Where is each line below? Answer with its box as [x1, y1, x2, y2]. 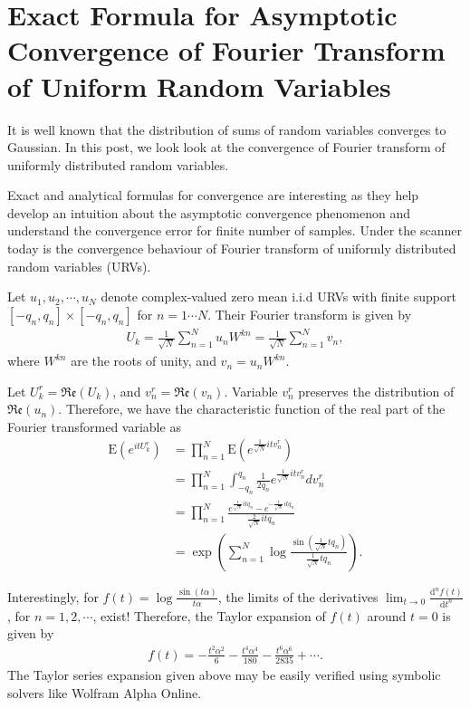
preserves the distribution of [298, 381, 455, 400]
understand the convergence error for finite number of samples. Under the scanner [7, 221, 462, 240]
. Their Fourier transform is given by [207, 304, 412, 323]
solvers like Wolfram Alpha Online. [7, 683, 202, 702]
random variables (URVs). [7, 256, 151, 275]
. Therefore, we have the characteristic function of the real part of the [58, 399, 446, 418]
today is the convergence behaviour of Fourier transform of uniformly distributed [7, 239, 456, 258]
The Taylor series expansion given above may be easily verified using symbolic [7, 665, 441, 684]
